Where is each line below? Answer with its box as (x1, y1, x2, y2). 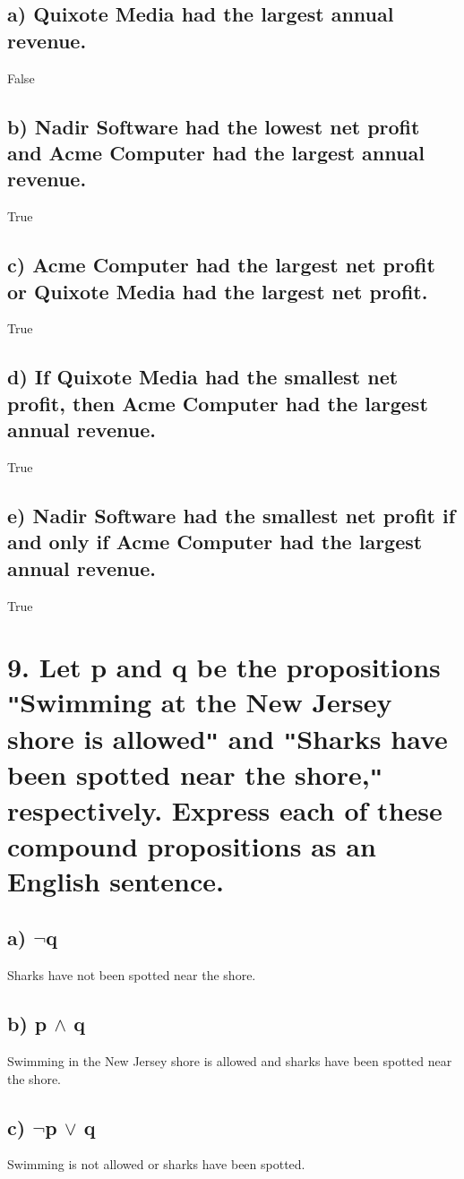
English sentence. (7, 862, 224, 899)
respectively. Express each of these (7, 792, 443, 829)
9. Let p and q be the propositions (7, 649, 441, 685)
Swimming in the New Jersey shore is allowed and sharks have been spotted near (7, 1051, 452, 1070)
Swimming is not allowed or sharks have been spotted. (7, 1155, 305, 1174)
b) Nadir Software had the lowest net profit (7, 112, 420, 140)
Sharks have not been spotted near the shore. (7, 966, 256, 985)
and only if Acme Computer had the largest (7, 528, 423, 555)
